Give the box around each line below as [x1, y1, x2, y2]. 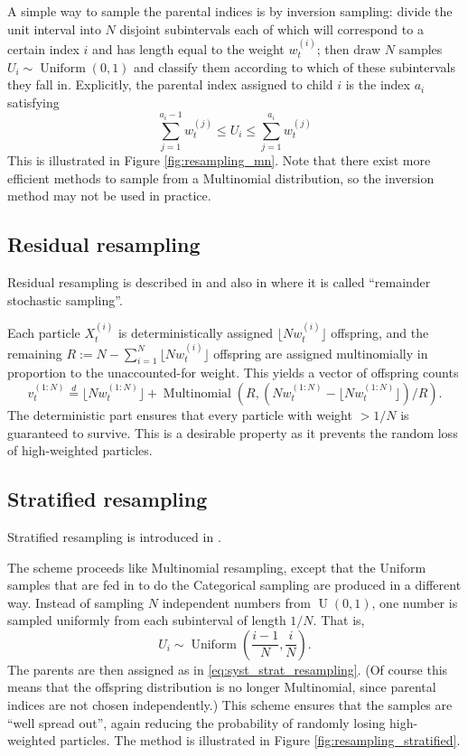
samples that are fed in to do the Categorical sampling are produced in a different [7, 575, 462, 594]
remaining [7, 343, 62, 362]
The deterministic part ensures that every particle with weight [7, 405, 352, 424]
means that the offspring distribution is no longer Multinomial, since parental [7, 677, 436, 696]
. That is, [313, 611, 365, 630]
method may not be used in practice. [7, 186, 211, 205]
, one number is [371, 593, 458, 611]
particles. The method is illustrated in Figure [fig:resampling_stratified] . [60, 731, 461, 750]
